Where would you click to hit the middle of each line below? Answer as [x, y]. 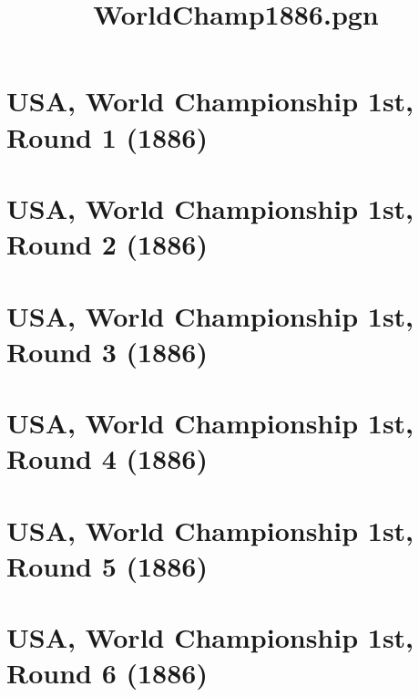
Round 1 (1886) [107, 136]
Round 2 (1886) [107, 244]
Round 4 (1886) [107, 458]
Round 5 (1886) [107, 565]
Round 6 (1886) [107, 673]
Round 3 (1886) [107, 351]
